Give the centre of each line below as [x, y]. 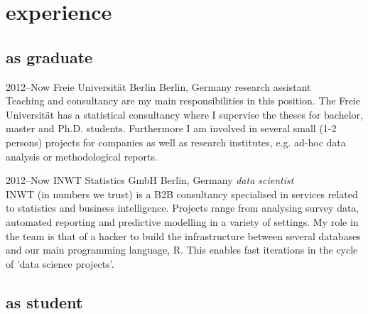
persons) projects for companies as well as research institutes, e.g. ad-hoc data [176, 142]
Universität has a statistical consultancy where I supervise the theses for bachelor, [184, 114]
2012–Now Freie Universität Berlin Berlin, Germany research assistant [158, 86]
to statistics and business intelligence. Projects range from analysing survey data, [183, 208]
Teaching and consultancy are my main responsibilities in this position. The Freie [183, 101]
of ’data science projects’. [60, 263]
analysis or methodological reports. [82, 156]
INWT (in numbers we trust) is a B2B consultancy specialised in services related [182, 194]
